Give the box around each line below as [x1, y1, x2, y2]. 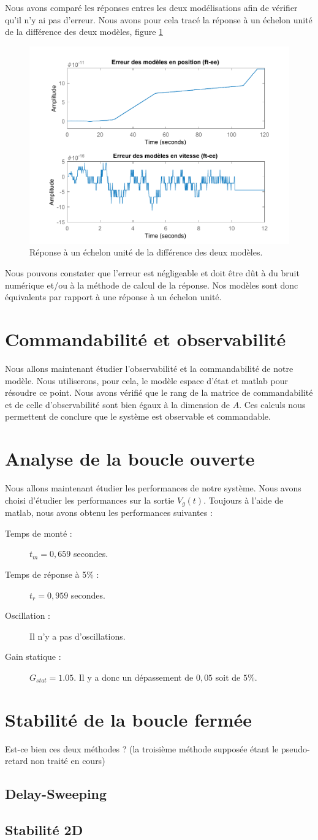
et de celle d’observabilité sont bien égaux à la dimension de [5, 398, 230, 411]
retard [5, 754, 28, 767]
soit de [215, 670, 241, 683]
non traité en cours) [31, 754, 105, 767]
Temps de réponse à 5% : [5, 567, 99, 580]
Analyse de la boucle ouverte [5, 446, 255, 471]
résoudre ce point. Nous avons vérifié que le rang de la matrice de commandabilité [5, 386, 313, 399]
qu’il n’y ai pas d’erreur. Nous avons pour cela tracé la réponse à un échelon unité [5, 13, 312, 26]
